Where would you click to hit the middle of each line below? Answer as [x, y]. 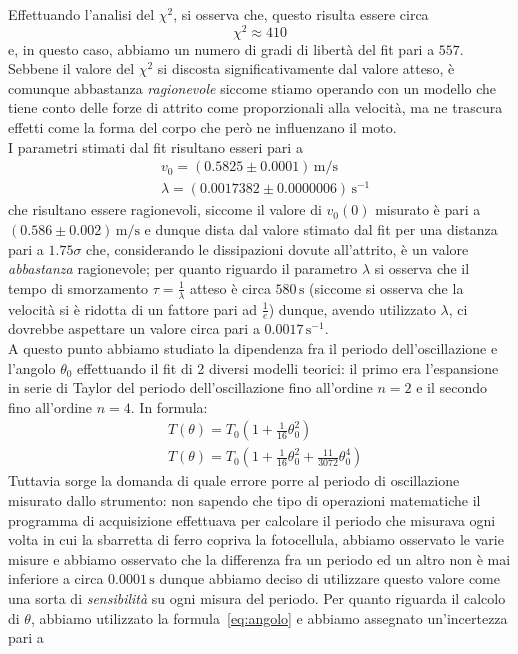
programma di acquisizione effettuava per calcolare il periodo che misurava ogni [252, 519]
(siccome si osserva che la [386, 287]
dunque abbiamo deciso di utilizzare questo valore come [329, 578]
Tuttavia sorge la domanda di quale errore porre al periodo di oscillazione [234, 480]
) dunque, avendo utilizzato [352, 308]
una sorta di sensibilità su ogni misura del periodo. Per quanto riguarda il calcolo [257, 598]
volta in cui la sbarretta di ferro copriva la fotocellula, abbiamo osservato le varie [256, 539]
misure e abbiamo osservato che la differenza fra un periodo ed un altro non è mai [259, 558]
